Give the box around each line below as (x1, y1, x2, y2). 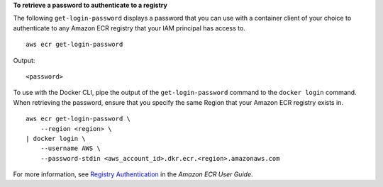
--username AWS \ (40, 144, 101, 152)
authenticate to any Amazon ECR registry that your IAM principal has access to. (13, 23, 246, 32)
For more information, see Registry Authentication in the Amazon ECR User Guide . (13, 170, 253, 178)
